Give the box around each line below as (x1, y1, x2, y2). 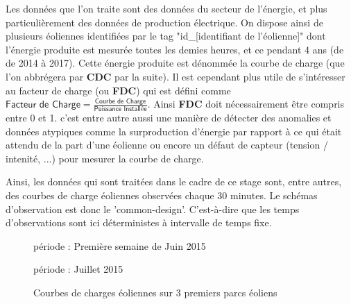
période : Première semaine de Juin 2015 (33, 238, 206, 253)
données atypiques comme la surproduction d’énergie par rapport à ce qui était (6, 124, 342, 138)
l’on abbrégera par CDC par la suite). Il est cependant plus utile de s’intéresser (6, 69, 345, 83)
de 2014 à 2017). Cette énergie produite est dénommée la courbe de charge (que (6, 56, 345, 70)
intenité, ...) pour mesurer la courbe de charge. (6, 151, 204, 165)
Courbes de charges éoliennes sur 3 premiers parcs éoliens (33, 285, 277, 299)
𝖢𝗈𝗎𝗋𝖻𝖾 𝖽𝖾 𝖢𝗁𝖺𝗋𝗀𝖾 (94, 97, 146, 105)
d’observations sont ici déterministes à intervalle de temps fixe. (6, 215, 272, 230)
